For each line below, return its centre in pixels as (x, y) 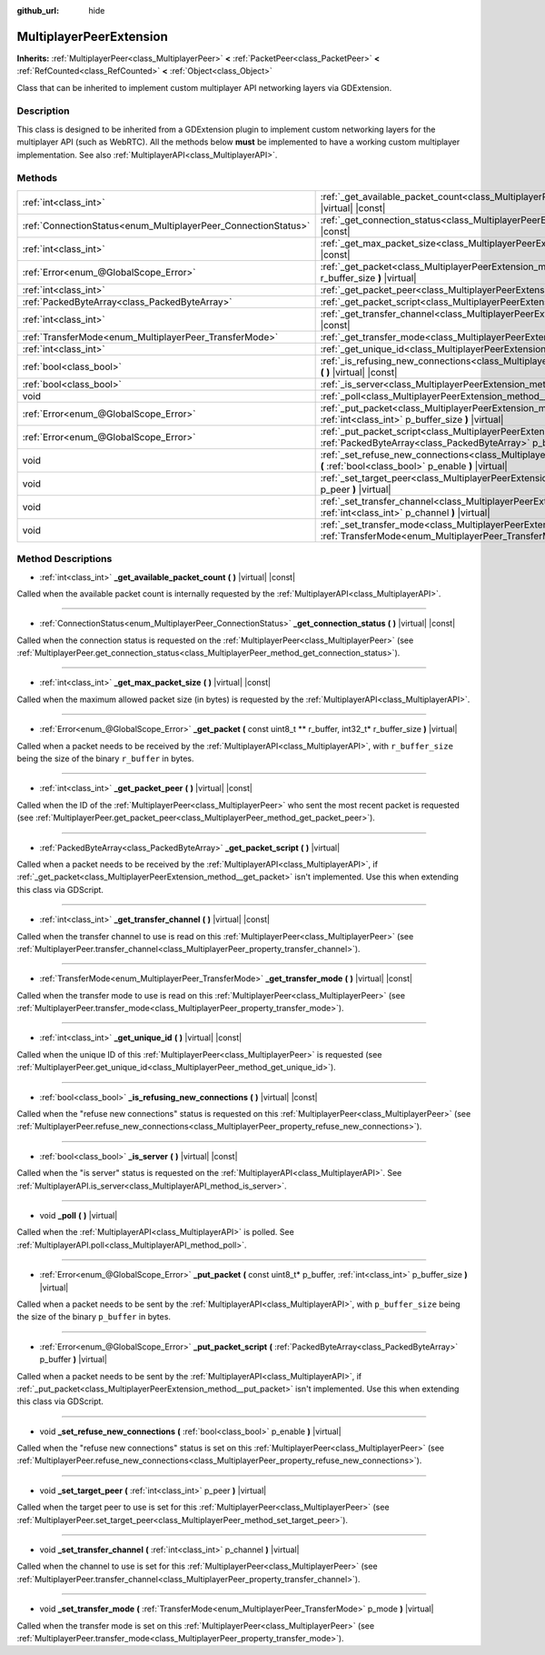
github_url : (38, 10)
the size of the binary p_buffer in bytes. (94, 1317)
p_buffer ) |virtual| (74, 1359)
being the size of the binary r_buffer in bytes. (105, 758)
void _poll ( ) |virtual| (79, 1215)
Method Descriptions (64, 559)
